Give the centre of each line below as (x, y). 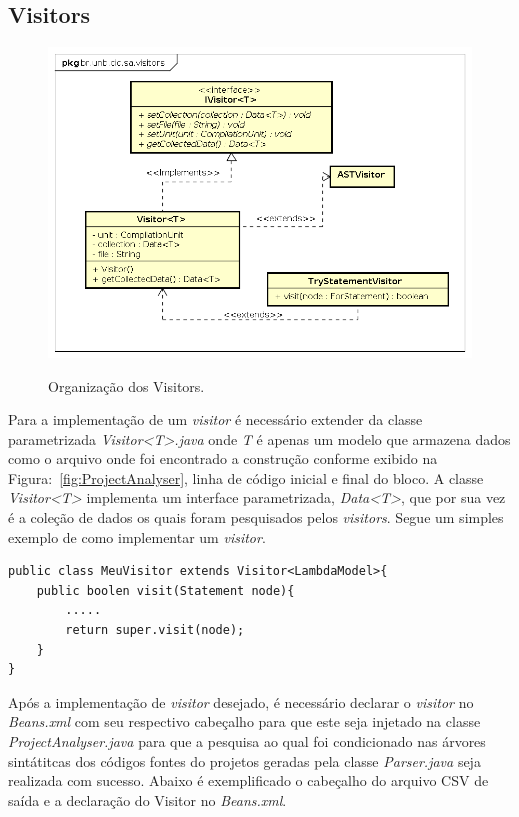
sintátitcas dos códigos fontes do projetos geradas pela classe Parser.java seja (244, 760)
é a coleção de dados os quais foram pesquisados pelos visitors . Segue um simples (256, 517)
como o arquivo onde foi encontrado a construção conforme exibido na (223, 458)
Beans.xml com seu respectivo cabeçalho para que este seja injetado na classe (244, 721)
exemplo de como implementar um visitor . (137, 536)
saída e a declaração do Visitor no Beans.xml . (147, 799)
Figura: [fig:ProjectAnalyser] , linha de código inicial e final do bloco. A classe (246, 477)
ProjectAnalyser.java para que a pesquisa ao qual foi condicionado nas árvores (247, 741)
